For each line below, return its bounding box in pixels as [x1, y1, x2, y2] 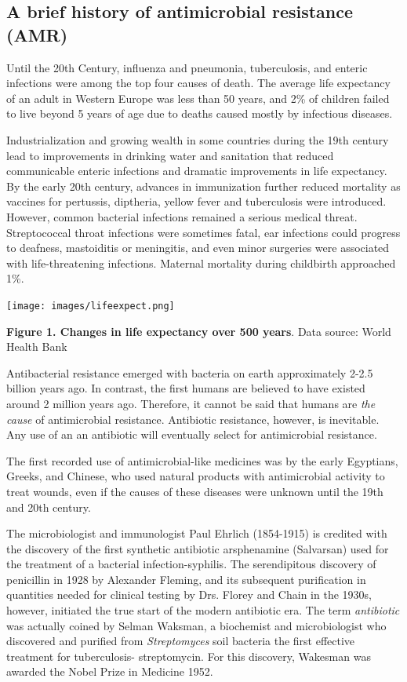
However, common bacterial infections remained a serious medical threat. [6, 208, 358, 224]
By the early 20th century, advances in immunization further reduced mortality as [6, 177, 401, 194]
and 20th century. [6, 498, 91, 515]
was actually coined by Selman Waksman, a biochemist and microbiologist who [6, 617, 387, 633]
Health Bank [6, 338, 67, 355]
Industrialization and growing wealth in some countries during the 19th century [6, 131, 389, 148]
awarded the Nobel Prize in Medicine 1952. [6, 663, 213, 680]
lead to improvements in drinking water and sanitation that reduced [6, 147, 334, 163]
